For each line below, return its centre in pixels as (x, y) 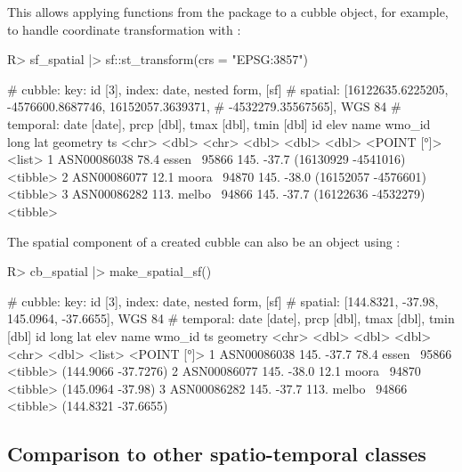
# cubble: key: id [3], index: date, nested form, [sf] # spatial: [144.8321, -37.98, (223, 301)
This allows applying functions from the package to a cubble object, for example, (228, 12)
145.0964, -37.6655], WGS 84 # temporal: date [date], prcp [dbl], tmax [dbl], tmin (231, 318)
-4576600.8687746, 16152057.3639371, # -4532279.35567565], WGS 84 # (204, 106)
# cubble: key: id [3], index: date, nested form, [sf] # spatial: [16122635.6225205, (228, 89)
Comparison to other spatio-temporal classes (217, 454)
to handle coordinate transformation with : (124, 29)
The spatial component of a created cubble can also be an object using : (204, 241)
